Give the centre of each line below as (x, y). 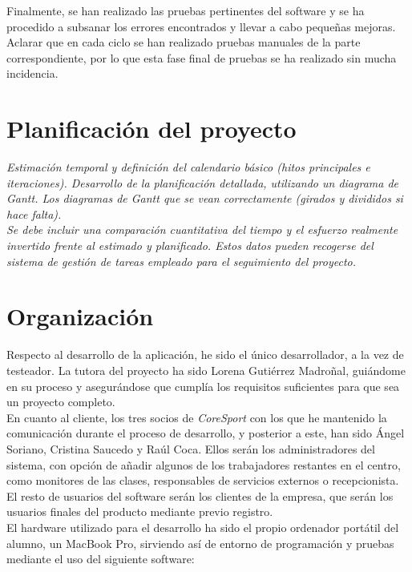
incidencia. (32, 73)
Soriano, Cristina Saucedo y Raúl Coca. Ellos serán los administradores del (191, 448)
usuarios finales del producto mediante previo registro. (140, 512)
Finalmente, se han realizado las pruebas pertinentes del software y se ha (186, 10)
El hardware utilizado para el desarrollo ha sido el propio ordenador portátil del (203, 527)
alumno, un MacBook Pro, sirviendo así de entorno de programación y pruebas (200, 543)
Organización (80, 316)
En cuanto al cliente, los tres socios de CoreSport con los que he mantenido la (197, 417)
